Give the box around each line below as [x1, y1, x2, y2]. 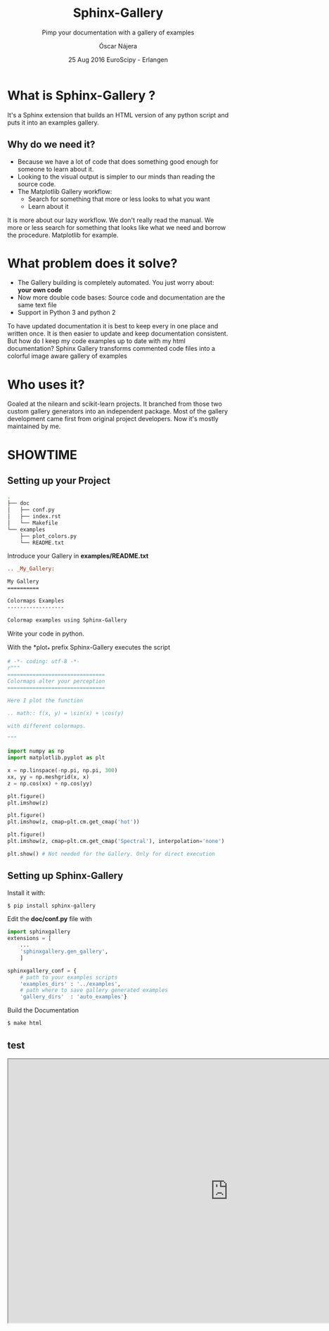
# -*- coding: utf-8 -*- [7, 658, 80, 665]
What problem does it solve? [7, 255, 178, 271]
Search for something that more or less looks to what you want [27, 195, 210, 203]
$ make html [7, 1020, 42, 1027]
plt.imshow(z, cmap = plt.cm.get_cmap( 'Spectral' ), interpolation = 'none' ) [7, 838, 225, 845]
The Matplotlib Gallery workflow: [17, 187, 112, 195]
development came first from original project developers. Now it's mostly [7, 415, 219, 423]
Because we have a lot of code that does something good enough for [17, 157, 219, 166]
